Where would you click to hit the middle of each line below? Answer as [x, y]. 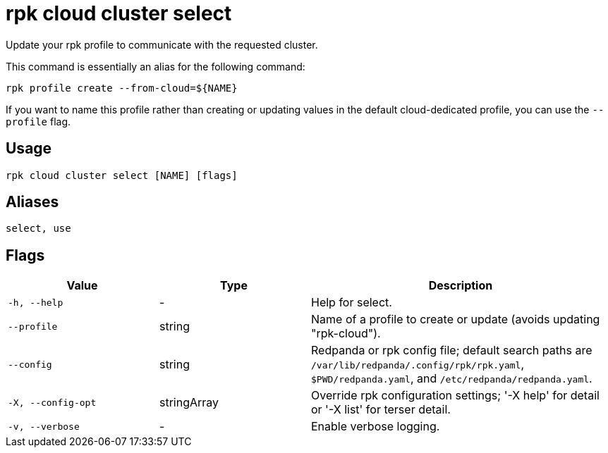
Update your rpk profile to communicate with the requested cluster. [162, 44]
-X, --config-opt [52, 402]
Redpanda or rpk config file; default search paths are [452, 350]
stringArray [189, 403]
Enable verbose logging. [376, 427]
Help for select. [352, 303]
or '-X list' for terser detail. [381, 410]
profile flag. [38, 121]
